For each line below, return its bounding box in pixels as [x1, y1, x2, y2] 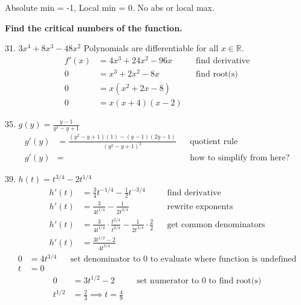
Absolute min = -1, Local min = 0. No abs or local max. [5, 1, 215, 13]
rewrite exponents [167, 202, 233, 211]
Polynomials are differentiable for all [83, 42, 219, 54]
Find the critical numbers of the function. [5, 21, 183, 34]
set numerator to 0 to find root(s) [137, 276, 262, 285]
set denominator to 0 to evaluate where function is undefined [70, 255, 297, 264]
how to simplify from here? [190, 154, 290, 163]
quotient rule [190, 137, 238, 146]
